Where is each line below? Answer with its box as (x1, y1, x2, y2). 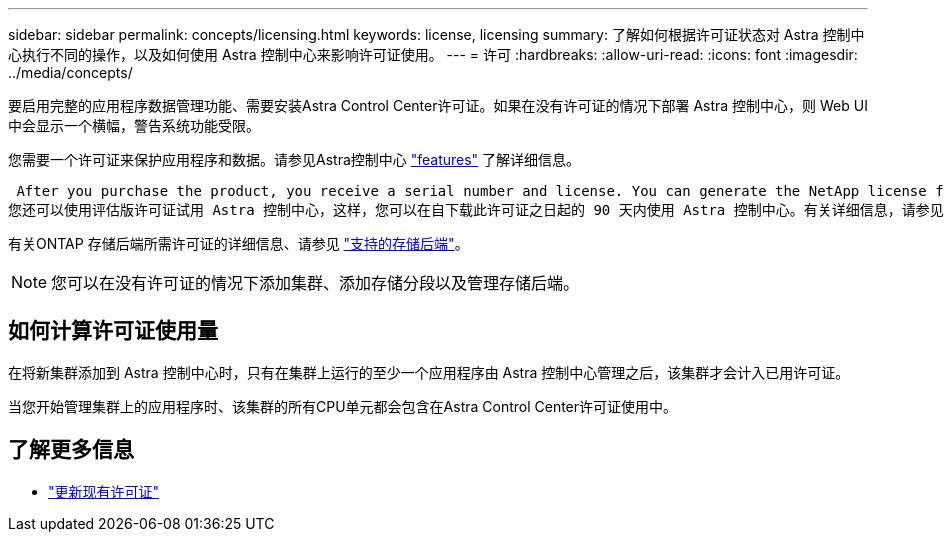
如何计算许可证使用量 (8, 318, 218, 344)
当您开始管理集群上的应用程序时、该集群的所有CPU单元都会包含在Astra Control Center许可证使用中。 (8, 397, 678, 415)
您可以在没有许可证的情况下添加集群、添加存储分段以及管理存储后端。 (51, 273, 580, 293)
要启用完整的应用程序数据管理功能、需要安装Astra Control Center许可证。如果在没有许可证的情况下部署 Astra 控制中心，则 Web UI (8, 97, 868, 114)
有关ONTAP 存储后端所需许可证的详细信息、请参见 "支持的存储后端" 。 (8, 235, 469, 252)
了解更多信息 (8, 437, 134, 463)
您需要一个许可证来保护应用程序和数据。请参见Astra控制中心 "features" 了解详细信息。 (8, 151, 581, 168)
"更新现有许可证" (48, 482, 160, 500)
